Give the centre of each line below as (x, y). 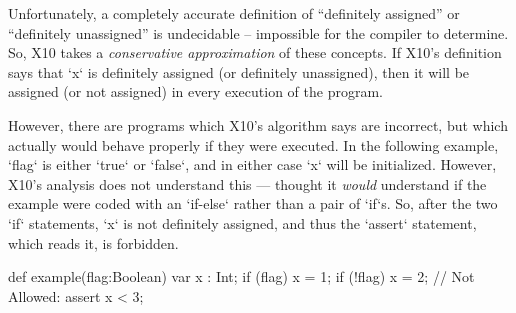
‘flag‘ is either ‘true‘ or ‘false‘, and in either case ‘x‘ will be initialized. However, (252, 164)
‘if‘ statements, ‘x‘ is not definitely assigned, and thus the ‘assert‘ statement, (242, 222)
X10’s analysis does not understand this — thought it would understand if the (247, 183)
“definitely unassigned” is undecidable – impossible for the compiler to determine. (258, 32)
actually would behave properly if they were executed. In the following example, (253, 144)
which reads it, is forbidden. (93, 242)
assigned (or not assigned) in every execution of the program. (195, 91)
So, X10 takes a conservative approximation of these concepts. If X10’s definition (255, 52)
